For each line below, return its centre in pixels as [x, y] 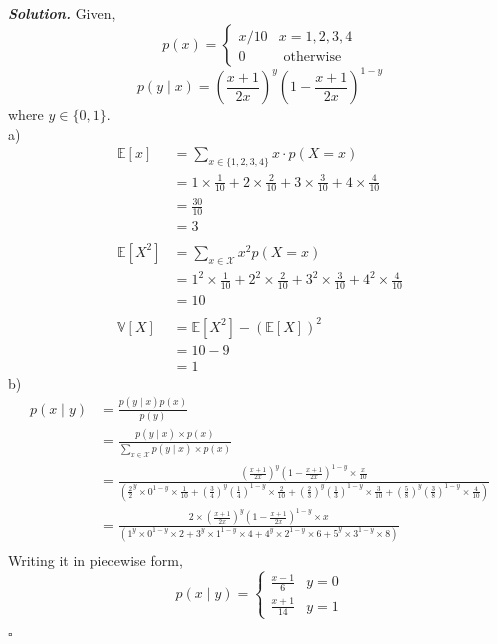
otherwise [312, 56]
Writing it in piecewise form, [95, 560]
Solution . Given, [62, 13]
